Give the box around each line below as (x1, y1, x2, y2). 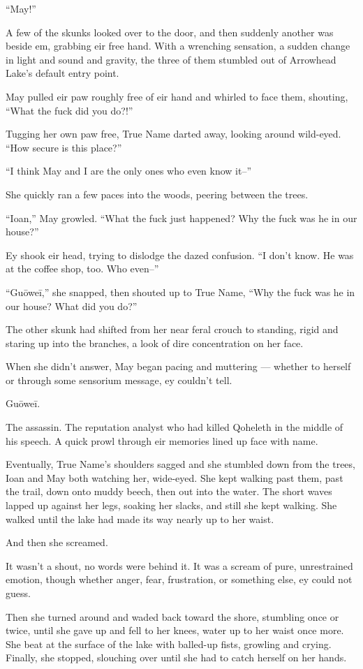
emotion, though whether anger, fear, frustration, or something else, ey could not (6, 572, 353, 587)
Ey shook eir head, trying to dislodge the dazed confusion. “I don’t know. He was (6, 247, 354, 262)
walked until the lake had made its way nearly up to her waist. (6, 511, 274, 526)
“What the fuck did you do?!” (6, 103, 133, 117)
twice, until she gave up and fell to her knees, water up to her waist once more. (6, 623, 344, 638)
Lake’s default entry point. (6, 66, 119, 80)
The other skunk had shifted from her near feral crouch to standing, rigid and (6, 322, 339, 337)
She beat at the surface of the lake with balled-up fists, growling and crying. (6, 636, 332, 651)
